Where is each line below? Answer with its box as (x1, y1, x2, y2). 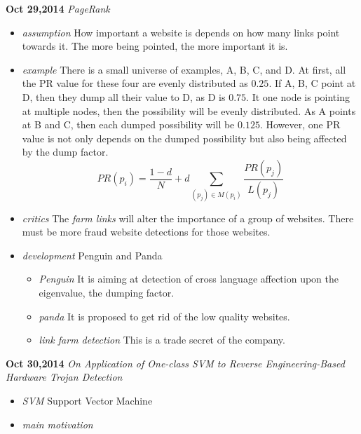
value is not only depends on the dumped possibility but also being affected (22, 130, 347, 145)
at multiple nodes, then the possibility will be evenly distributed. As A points (22, 103, 356, 118)
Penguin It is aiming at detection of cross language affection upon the (39, 271, 339, 286)
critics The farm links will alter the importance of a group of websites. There (22, 210, 354, 225)
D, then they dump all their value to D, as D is (22, 89, 226, 104)
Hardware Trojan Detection (6, 369, 123, 384)
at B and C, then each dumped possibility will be (22, 117, 235, 132)
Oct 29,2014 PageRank (6, 1, 110, 15)
